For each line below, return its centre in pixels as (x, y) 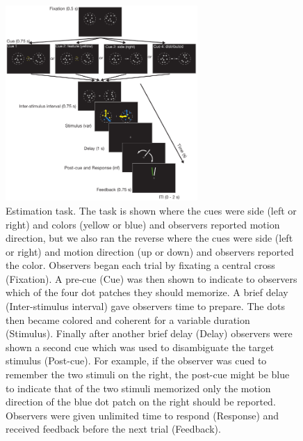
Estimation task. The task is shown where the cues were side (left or (151, 210)
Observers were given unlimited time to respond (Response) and (142, 415)
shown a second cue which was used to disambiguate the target (140, 347)
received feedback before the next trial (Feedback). (113, 429)
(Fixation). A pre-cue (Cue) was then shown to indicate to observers (151, 278)
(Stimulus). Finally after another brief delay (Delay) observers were (149, 333)
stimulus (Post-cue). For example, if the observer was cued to (136, 361)
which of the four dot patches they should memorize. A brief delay (147, 292)
